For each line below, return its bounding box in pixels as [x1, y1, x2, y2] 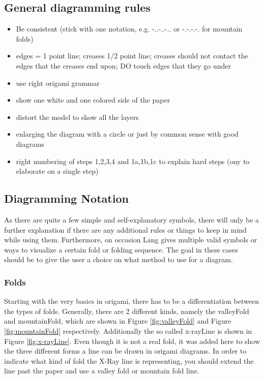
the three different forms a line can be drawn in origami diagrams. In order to [4, 345, 247, 356]
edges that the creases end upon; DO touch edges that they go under [16, 60, 231, 71]
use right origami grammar [16, 77, 100, 88]
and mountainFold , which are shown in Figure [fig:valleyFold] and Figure [4, 315, 231, 326]
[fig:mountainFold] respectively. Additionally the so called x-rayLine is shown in [4, 325, 252, 336]
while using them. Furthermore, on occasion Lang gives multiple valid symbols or [4, 234, 257, 245]
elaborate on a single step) [16, 166, 99, 176]
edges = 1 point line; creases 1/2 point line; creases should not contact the [16, 50, 248, 61]
